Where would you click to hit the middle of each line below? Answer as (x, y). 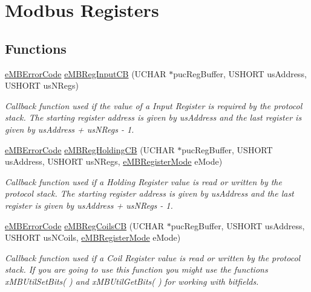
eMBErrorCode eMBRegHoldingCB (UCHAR (90, 149)
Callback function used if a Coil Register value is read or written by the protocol (153, 257)
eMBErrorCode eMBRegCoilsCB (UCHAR (85, 225)
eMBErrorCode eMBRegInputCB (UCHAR (86, 73)
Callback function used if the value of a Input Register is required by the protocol (154, 105)
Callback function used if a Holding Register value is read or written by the (143, 181)
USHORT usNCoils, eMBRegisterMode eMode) (93, 237)
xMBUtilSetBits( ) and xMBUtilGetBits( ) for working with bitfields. (132, 281)
